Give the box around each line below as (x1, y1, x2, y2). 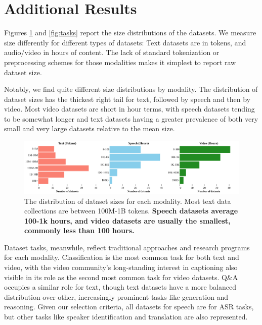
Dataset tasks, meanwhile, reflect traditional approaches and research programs (4, 242, 250, 252)
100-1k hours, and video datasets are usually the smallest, (24, 215, 231, 226)
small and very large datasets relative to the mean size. (4, 123, 175, 134)
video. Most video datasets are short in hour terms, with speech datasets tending (4, 103, 255, 114)
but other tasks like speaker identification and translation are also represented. (4, 311, 248, 322)
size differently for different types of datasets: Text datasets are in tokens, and (4, 37, 246, 47)
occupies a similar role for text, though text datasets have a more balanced (4, 282, 236, 292)
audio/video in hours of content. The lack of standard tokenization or (4, 47, 220, 58)
